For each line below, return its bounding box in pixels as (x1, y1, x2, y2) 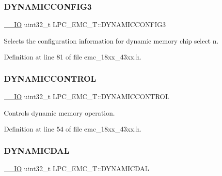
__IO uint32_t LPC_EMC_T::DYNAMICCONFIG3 (4, 19, 166, 29)
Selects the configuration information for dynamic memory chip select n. (4, 35, 219, 45)
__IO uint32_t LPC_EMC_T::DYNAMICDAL (4, 163, 149, 174)
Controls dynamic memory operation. (4, 107, 115, 117)
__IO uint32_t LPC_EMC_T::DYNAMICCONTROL (4, 91, 170, 102)
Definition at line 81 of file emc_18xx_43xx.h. (4, 52, 142, 62)
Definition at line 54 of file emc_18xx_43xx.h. (4, 124, 142, 134)
